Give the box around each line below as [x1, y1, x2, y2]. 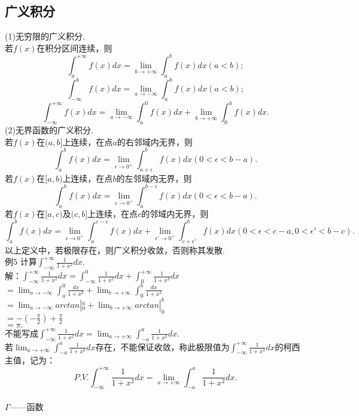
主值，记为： [5, 354, 55, 366]
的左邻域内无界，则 [116, 172, 192, 184]
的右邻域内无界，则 [117, 135, 193, 148]
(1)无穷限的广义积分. [5, 30, 85, 42]
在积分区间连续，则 [36, 41, 112, 54]
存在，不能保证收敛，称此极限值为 [95, 340, 230, 353]
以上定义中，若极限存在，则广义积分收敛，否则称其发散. [5, 243, 225, 256]
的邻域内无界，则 [141, 207, 209, 219]
